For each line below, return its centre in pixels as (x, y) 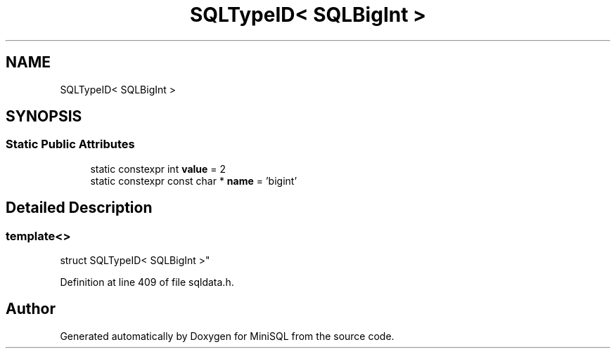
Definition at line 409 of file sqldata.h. (147, 282)
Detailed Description (79, 208)
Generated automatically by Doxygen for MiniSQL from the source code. (227, 336)
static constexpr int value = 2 (158, 169)
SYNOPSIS (44, 117)
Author (31, 309)
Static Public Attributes (70, 144)
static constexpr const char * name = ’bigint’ (194, 181)
